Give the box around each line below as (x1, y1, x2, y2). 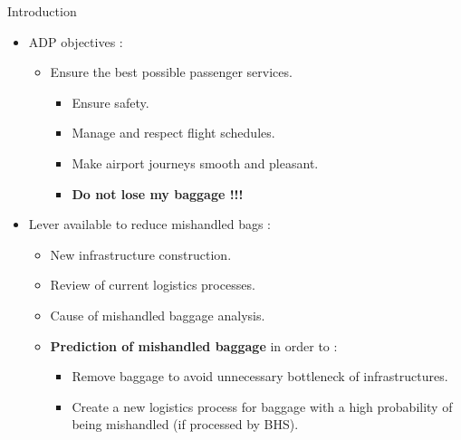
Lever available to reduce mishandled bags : (28, 215, 271, 234)
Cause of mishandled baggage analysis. (50, 305, 265, 324)
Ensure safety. (72, 92, 149, 111)
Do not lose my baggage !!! (72, 184, 244, 203)
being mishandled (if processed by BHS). (72, 415, 299, 434)
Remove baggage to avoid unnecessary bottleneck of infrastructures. (72, 367, 448, 386)
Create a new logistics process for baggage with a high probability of (72, 397, 453, 416)
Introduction (7, 2, 77, 20)
